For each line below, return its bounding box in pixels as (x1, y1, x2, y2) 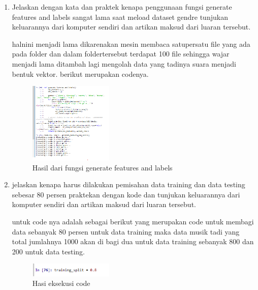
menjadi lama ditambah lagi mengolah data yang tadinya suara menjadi (12, 58, 236, 69)
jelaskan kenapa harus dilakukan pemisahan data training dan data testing (12, 179, 245, 190)
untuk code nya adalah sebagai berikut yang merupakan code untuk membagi (12, 216, 254, 227)
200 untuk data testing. (12, 246, 85, 256)
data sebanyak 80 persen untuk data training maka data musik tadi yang (12, 226, 240, 237)
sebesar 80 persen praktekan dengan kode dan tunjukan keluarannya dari (12, 189, 240, 199)
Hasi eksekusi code (32, 278, 90, 288)
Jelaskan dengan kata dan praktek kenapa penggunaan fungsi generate (12, 2, 232, 12)
